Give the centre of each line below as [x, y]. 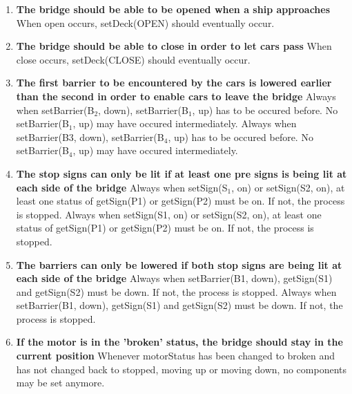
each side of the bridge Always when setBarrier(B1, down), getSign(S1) [174, 278]
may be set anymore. [60, 383]
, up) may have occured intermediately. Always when [185, 123]
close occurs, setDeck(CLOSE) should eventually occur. [133, 59]
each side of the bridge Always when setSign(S [122, 187]
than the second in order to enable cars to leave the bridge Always [176, 96]
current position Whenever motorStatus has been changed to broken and [175, 356]
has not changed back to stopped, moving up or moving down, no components [182, 369]
